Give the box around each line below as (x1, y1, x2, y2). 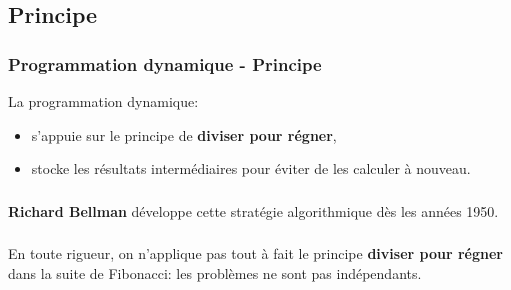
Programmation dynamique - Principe (8, 51, 322, 76)
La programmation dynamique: (8, 91, 199, 111)
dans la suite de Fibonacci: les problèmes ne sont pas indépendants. (8, 262, 422, 283)
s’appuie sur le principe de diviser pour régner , (31, 124, 337, 145)
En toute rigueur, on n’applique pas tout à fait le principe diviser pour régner (8, 243, 503, 264)
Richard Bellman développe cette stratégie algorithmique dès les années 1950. (8, 200, 499, 221)
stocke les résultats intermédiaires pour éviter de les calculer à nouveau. (31, 158, 471, 179)
